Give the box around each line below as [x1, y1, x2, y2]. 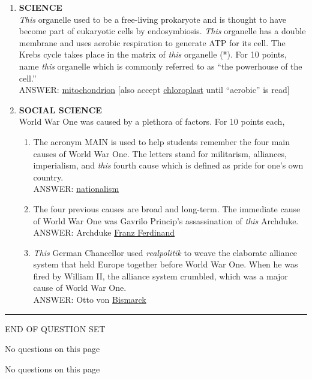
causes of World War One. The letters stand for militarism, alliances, [33, 147, 287, 160]
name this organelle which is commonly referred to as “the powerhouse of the [19, 59, 302, 72]
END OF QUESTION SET [5, 322, 106, 335]
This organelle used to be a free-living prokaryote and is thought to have [19, 13, 286, 25]
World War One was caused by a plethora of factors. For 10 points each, [19, 115, 285, 128]
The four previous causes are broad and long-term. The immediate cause [33, 202, 301, 215]
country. [33, 170, 64, 183]
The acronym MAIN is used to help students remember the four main [33, 135, 290, 148]
